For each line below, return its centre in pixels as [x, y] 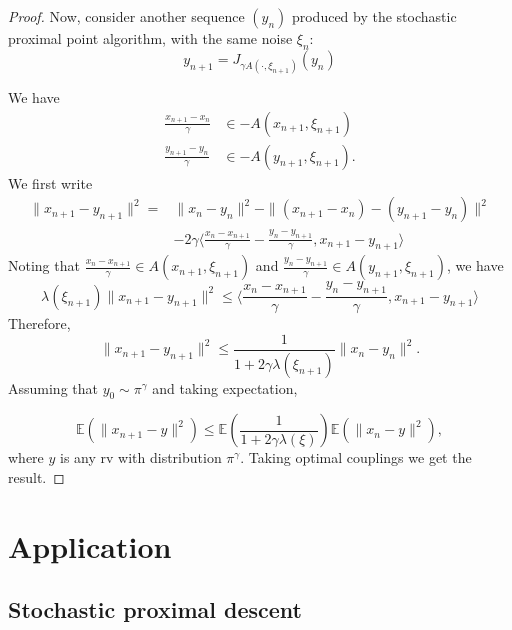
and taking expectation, [225, 387]
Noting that [44, 265]
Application [90, 545]
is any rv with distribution [141, 457]
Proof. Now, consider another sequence [126, 16]
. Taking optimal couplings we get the [356, 457]
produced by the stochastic [374, 16]
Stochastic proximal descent [155, 609]
